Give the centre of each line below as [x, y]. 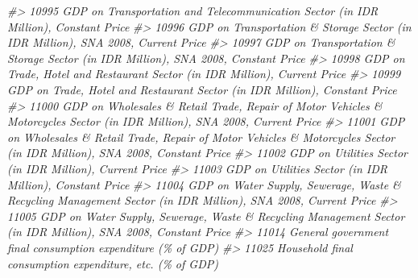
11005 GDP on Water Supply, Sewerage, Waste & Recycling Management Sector [206, 216]
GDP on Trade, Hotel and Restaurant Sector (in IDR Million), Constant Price [202, 89]
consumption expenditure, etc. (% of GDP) [113, 263]
